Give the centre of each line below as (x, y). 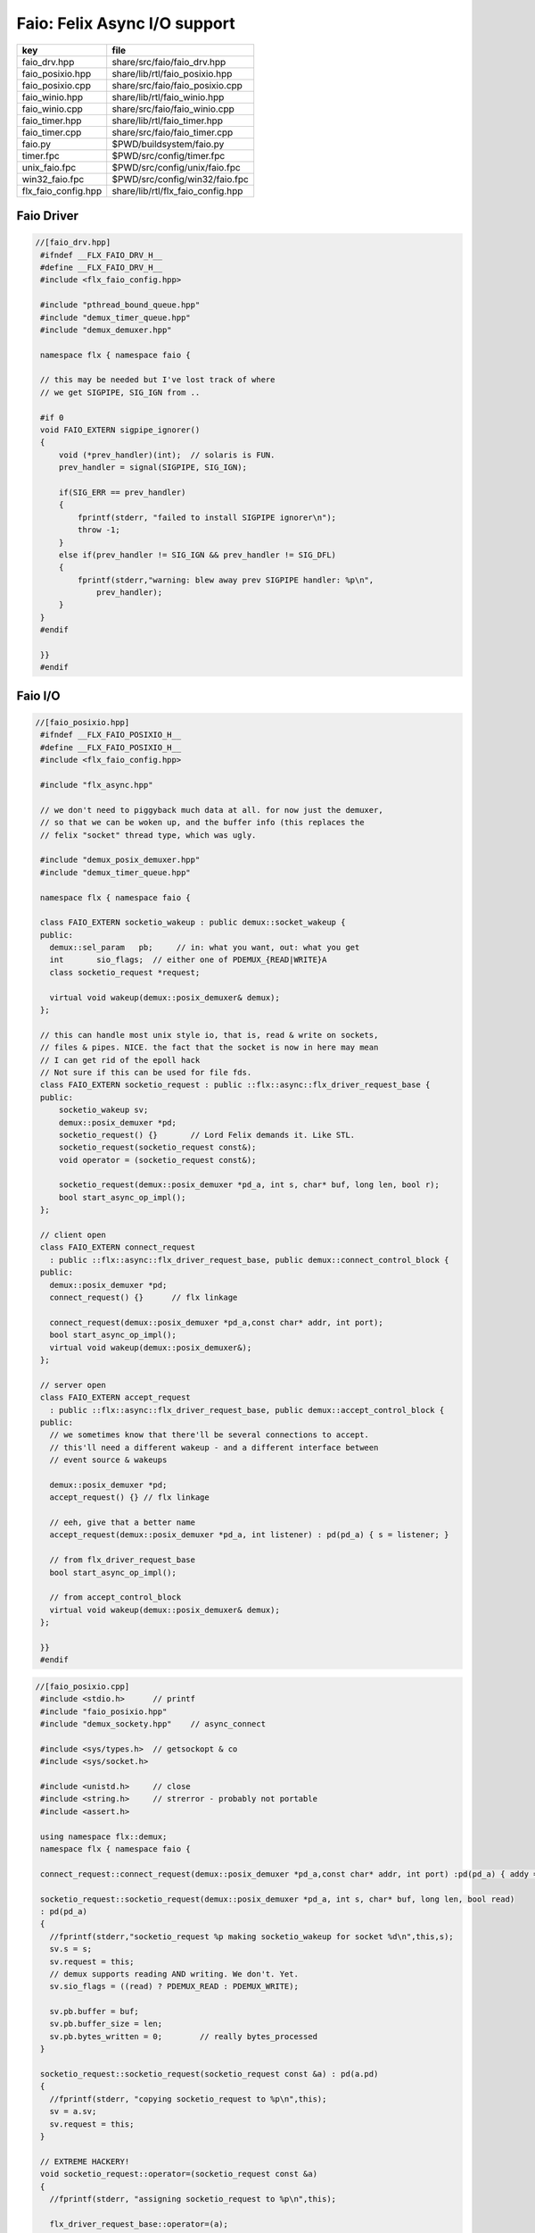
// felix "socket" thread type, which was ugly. (148, 835)
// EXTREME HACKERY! (85, 2161)
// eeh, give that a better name (123, 1522)
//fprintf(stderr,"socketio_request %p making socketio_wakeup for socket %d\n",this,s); (251, 1936)
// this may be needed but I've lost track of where (158, 380)
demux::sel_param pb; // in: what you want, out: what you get (205, 948)
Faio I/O (38, 695)
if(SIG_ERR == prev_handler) (122, 492)
